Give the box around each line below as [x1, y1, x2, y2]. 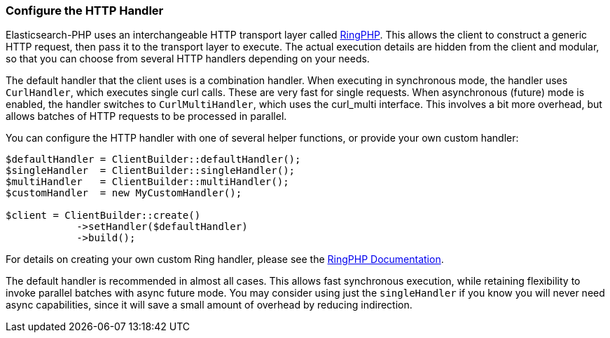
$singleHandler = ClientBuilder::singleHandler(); [6, 165, 296, 177]
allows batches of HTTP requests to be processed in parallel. [6, 110, 287, 123]
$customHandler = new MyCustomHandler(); [6, 187, 242, 199]
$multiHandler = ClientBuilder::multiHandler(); [6, 176, 289, 188]
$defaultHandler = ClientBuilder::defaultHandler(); [6, 154, 301, 165]
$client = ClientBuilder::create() [6, 210, 201, 222]
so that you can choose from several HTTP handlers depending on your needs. [6, 53, 370, 65]
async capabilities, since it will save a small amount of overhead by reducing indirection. [6, 299, 413, 311]
